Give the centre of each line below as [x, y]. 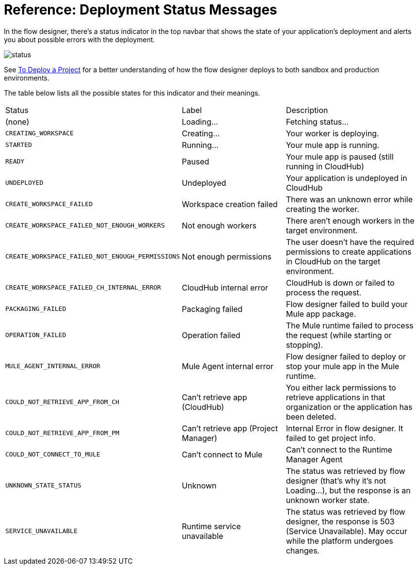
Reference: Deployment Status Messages [141, 10]
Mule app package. [321, 314]
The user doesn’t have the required [350, 242]
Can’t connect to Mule [222, 454]
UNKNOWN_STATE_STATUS [43, 486]
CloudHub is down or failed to [340, 283]
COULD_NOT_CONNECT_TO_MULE [53, 455]
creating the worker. [322, 209]
